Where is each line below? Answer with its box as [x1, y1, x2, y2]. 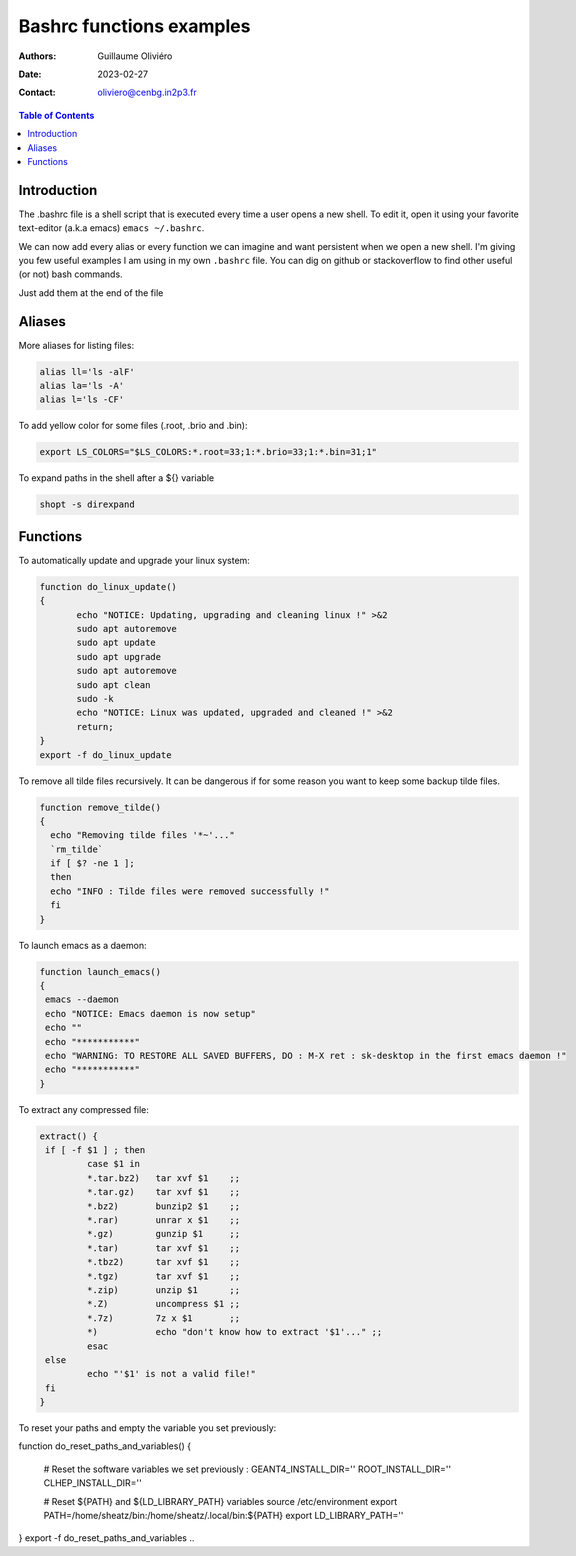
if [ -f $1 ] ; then [45, 1145, 146, 1156]
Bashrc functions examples [18, 15, 251, 37]
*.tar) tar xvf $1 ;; [86, 1242, 240, 1254]
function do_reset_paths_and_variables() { [18, 1440, 192, 1452]
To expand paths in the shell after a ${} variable [18, 472, 215, 484]
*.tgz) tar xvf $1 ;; [86, 1270, 240, 1282]
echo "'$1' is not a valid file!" [86, 1368, 257, 1380]
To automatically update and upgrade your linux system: [18, 554, 250, 566]
